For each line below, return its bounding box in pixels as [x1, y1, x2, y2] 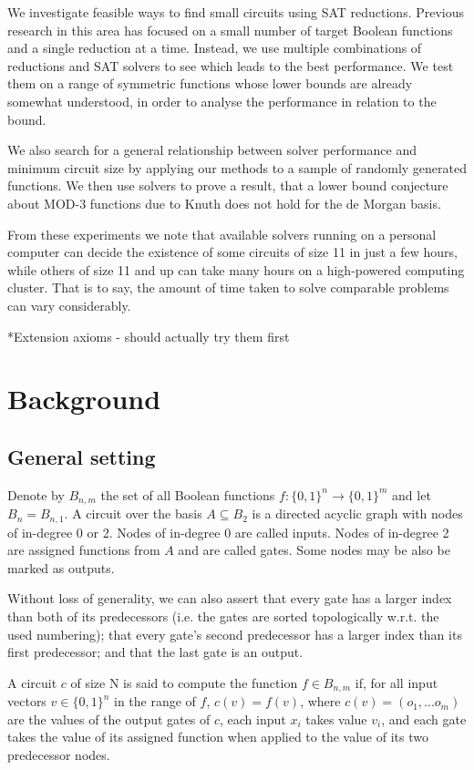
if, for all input [355, 672, 438, 692]
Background [7, 380, 161, 417]
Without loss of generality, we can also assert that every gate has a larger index [7, 589, 452, 608]
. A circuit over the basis [64, 504, 202, 523]
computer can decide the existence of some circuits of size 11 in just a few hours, [7, 242, 459, 262]
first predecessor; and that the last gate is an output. [7, 642, 304, 662]
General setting [7, 442, 156, 470]
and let [392, 485, 431, 504]
